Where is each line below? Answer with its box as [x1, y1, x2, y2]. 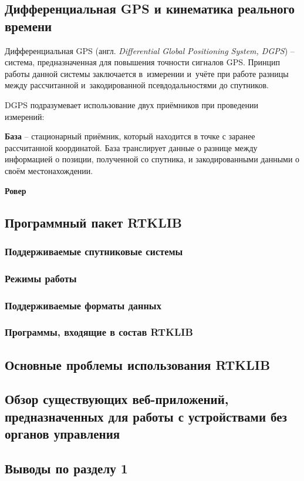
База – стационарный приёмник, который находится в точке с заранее [5, 130, 255, 142]
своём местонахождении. [5, 164, 93, 176]
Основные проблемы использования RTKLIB [5, 355, 271, 373]
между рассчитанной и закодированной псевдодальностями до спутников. [5, 79, 269, 91]
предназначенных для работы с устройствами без [5, 407, 288, 425]
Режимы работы [5, 270, 77, 285]
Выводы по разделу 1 [5, 459, 128, 477]
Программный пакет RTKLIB [5, 213, 183, 231]
